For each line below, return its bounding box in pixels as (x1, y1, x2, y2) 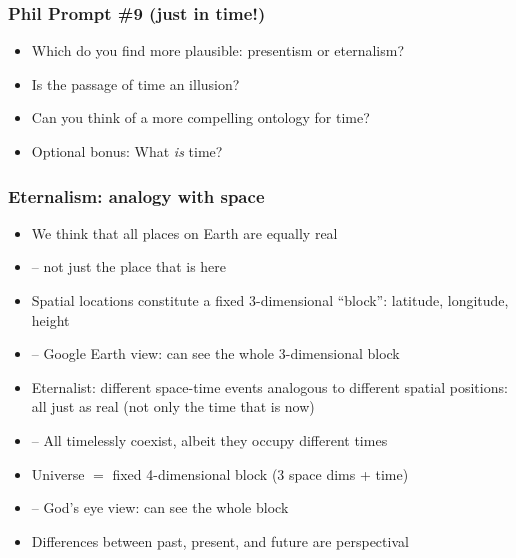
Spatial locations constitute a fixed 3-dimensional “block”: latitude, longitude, (31, 290, 509, 310)
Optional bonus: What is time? (31, 141, 223, 161)
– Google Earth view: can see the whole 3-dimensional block (31, 343, 400, 364)
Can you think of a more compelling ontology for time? (31, 107, 370, 128)
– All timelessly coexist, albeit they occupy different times (31, 429, 388, 450)
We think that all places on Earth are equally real (31, 222, 338, 243)
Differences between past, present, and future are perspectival (31, 530, 409, 551)
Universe (31, 463, 85, 484)
